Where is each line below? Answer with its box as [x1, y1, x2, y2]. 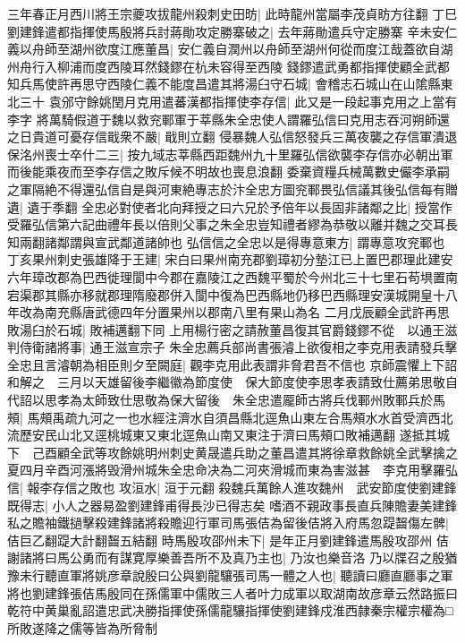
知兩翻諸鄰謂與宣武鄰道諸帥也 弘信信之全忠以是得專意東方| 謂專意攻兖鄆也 [7, 232, 445, 251]
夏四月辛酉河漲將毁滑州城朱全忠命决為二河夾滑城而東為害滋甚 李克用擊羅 [7, 460, 445, 479]
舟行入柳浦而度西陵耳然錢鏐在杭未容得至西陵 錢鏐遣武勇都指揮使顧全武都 [19, 56, 450, 75]
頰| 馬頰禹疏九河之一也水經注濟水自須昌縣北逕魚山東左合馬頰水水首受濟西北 [7, 407, 453, 426]
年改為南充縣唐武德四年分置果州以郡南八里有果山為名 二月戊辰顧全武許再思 [7, 303, 450, 321]
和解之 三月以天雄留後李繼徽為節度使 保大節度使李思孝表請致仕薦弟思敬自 [7, 373, 458, 391]
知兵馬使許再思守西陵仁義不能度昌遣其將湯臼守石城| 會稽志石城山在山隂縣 [7, 74, 441, 93]
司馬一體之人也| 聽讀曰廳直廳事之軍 [244, 566, 453, 584]
